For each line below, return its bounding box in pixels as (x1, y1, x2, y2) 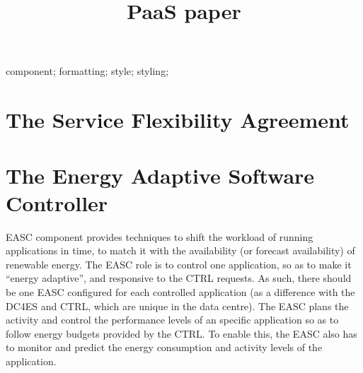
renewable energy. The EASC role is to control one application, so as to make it (6, 256, 352, 271)
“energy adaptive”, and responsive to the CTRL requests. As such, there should (6, 271, 352, 285)
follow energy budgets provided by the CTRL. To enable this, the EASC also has (6, 326, 357, 341)
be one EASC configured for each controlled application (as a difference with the (6, 285, 355, 300)
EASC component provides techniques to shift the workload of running (6, 229, 313, 244)
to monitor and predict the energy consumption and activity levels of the (6, 340, 323, 355)
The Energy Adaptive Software (6, 160, 315, 189)
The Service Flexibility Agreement (6, 105, 350, 134)
